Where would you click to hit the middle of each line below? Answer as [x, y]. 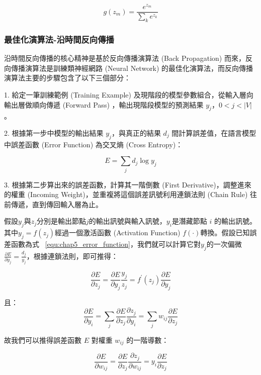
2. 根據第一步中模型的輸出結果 [54, 132]
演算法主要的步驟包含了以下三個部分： [67, 78]
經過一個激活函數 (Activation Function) [118, 232]
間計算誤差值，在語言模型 [214, 132]
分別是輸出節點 [62, 221]
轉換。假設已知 [225, 232]
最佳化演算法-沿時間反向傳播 [59, 39]
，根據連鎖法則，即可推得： [72, 256]
